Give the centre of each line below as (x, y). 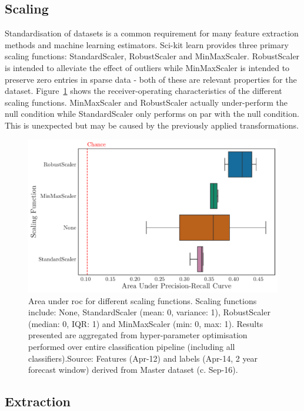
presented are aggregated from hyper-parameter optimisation (138, 335)
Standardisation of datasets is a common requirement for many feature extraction (152, 33)
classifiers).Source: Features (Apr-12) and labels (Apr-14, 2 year (143, 358)
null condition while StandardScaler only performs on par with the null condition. (152, 114)
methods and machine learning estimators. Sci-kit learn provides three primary (147, 44)
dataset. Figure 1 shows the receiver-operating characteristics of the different (143, 91)
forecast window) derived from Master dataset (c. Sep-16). (133, 370)
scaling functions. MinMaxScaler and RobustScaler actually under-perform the (146, 102)
